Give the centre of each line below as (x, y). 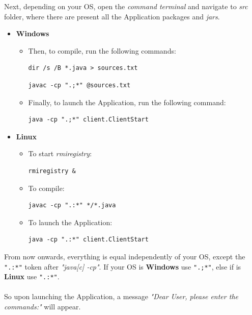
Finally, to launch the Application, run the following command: (127, 102)
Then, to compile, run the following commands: (102, 50)
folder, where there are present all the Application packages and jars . (112, 16)
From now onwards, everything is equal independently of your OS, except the (125, 256)
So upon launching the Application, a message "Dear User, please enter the (121, 296)
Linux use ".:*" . (32, 276)
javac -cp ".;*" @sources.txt (79, 85)
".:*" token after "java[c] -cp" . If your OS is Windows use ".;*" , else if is (123, 266)
